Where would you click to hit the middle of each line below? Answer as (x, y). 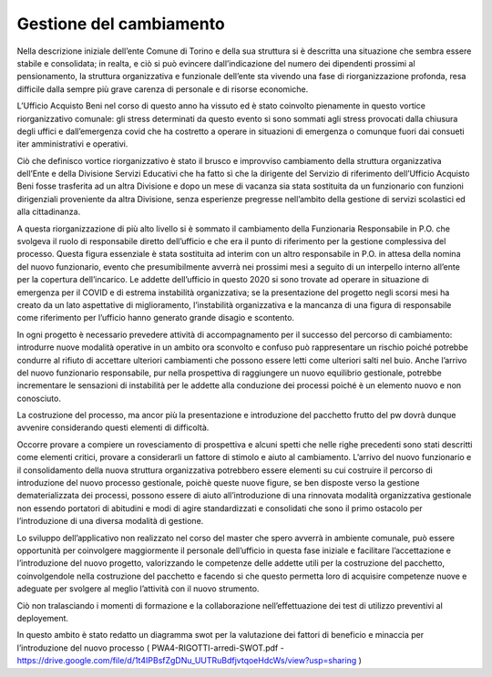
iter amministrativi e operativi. (72, 144)
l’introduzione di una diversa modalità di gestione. (110, 521)
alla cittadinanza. (49, 212)
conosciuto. (39, 398)
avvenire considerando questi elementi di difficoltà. (113, 427)
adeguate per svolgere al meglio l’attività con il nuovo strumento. (138, 589)
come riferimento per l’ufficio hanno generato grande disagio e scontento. (156, 318)
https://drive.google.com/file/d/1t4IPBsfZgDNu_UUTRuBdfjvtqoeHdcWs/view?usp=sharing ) (189, 661)
